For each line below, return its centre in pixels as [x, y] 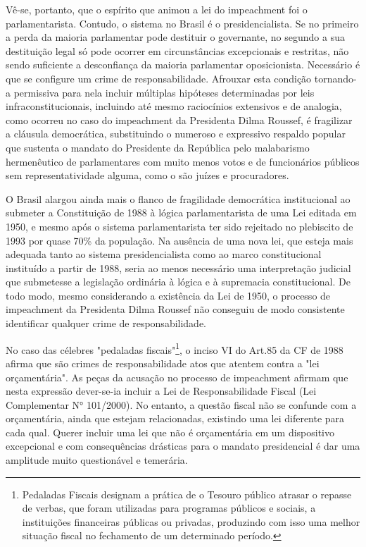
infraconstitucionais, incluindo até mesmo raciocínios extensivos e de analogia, [174, 106]
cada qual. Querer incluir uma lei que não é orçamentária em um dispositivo [170, 432]
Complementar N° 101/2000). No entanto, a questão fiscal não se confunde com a [181, 404]
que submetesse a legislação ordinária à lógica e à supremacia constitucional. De [178, 282]
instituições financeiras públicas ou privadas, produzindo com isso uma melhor [191, 521]
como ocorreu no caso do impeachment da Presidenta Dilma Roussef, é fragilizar [179, 119]
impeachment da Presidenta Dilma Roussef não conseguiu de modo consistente [175, 309]
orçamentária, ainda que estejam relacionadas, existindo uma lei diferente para [175, 418]
